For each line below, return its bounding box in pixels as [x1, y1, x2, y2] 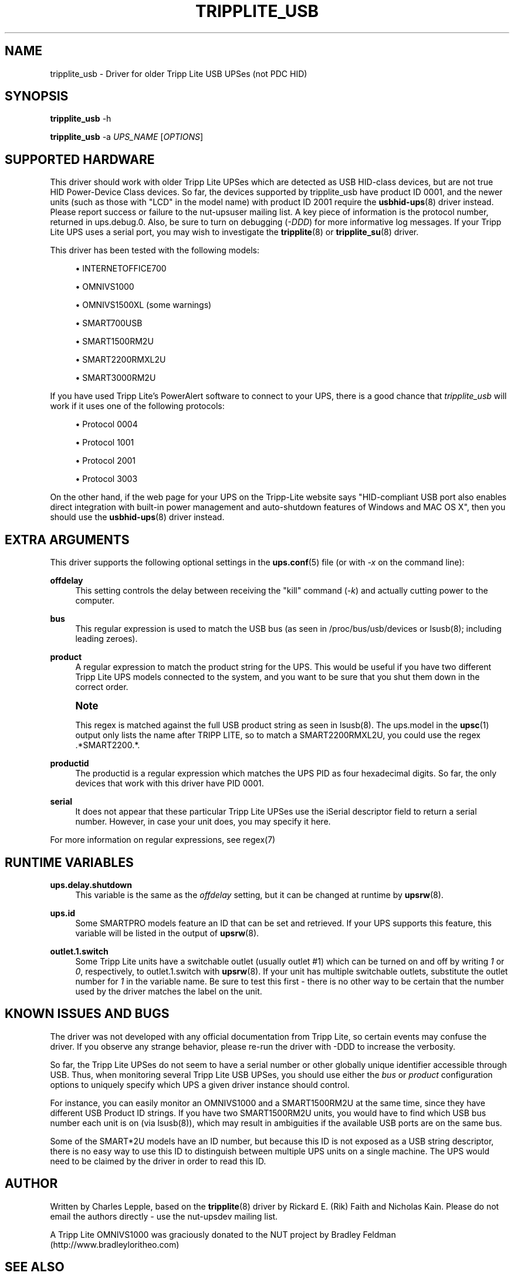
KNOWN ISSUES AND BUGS [5, 1006, 170, 1022]
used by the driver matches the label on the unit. [75, 986, 262, 996]
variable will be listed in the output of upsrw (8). [75, 927, 259, 938]
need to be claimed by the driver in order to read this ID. [50, 1156, 266, 1166]
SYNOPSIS [5, 89, 69, 104]
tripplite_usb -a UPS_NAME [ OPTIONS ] [50, 132, 204, 142]
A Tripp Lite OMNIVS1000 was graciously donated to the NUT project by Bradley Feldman [50, 1229, 396, 1240]
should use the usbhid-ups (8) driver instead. [50, 512, 225, 523]
